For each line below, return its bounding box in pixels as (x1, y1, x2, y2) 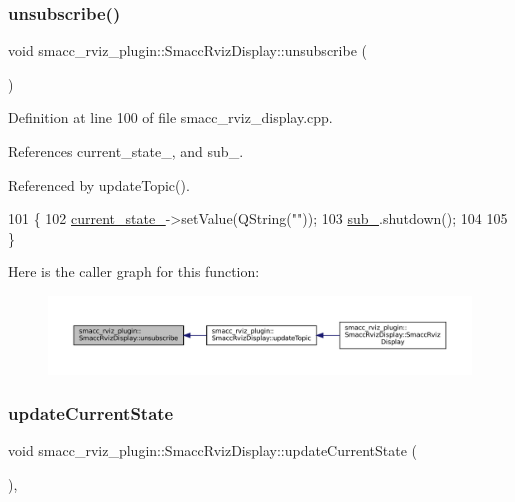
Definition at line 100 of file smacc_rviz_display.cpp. (8, 107, 333, 128)
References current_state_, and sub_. (8, 141, 244, 161)
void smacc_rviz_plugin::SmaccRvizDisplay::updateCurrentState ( (8, 440, 418, 461)
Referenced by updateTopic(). (8, 174, 190, 195)
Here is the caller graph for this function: (8, 261, 260, 282)
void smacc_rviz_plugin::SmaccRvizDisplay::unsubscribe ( (8, 40, 367, 61)
